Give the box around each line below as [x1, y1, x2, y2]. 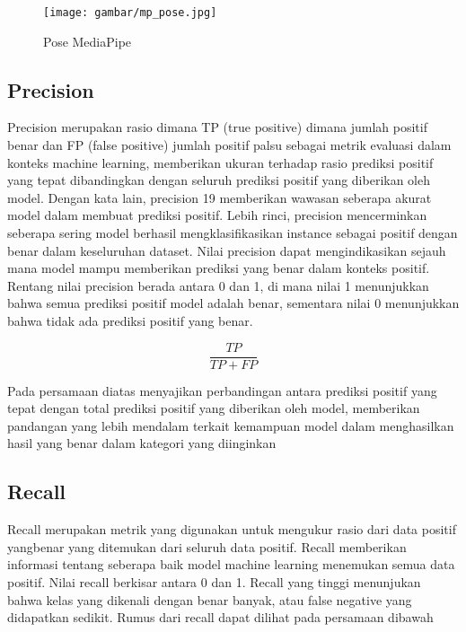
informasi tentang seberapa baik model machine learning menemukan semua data [7, 555, 455, 574]
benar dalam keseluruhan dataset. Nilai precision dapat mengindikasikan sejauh [7, 241, 446, 259]
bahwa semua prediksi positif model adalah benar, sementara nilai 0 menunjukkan [7, 294, 460, 312]
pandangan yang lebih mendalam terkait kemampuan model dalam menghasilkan [7, 416, 454, 434]
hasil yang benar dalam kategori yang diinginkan [7, 434, 277, 452]
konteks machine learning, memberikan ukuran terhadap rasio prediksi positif [7, 153, 434, 171]
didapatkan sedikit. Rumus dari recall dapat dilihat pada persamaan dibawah [7, 608, 434, 627]
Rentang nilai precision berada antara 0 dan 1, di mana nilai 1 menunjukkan [7, 276, 429, 294]
